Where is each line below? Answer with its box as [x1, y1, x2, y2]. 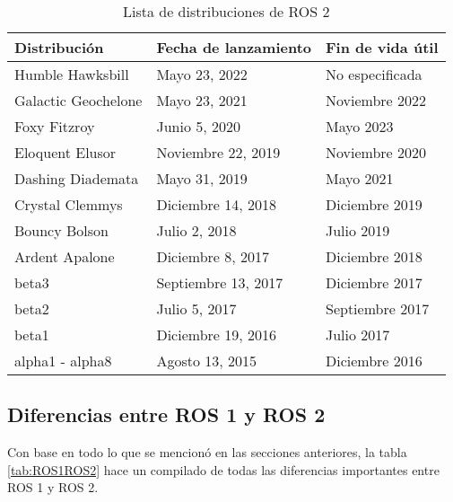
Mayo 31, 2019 [156, 168, 248, 189]
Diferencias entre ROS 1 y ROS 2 [7, 401, 326, 428]
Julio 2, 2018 [156, 220, 237, 241]
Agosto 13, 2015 [156, 350, 257, 371]
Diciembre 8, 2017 [156, 246, 270, 267]
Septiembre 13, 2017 [156, 272, 283, 293]
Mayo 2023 [325, 116, 394, 137]
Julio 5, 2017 [156, 298, 237, 319]
